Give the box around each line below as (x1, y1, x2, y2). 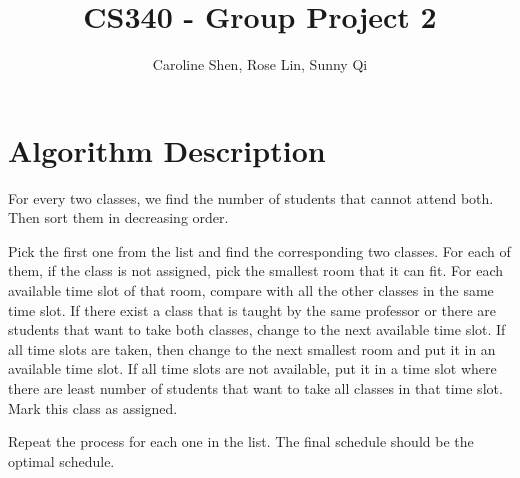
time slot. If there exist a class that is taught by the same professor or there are (8, 299, 497, 320)
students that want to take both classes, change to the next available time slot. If (8, 319, 506, 340)
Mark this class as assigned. (8, 397, 178, 418)
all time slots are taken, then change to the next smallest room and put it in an (8, 338, 496, 359)
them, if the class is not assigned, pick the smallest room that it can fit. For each (8, 260, 504, 281)
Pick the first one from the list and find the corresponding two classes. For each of (8, 240, 511, 261)
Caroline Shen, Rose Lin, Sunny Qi (152, 54, 368, 75)
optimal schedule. (8, 450, 115, 471)
